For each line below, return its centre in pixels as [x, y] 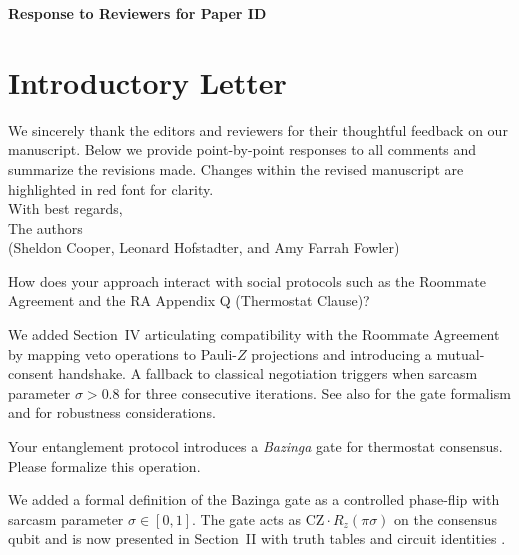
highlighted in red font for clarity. [111, 188]
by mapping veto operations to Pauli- [122, 353]
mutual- [460, 353]
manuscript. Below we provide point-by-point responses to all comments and [242, 149]
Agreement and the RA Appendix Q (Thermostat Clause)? [189, 300]
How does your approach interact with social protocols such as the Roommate [247, 280]
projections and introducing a [341, 353]
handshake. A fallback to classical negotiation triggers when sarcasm [268, 373]
